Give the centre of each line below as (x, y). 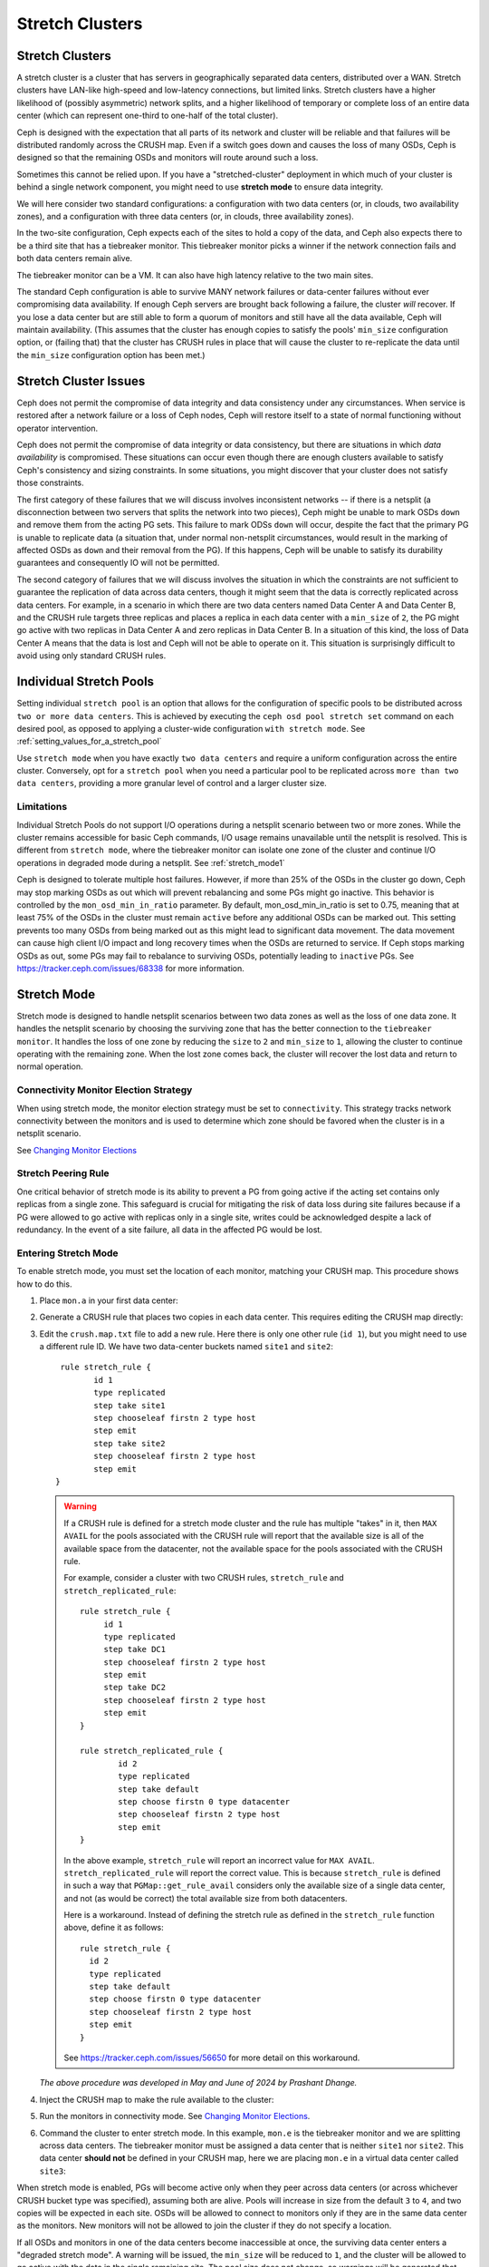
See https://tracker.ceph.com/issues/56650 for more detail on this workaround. (212, 2058)
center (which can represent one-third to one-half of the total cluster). (148, 116)
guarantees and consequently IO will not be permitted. (118, 563)
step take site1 (129, 1405)
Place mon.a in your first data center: (109, 1300)
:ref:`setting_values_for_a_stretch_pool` (89, 741)
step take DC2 (135, 1688)
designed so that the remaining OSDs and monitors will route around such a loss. (168, 158)
